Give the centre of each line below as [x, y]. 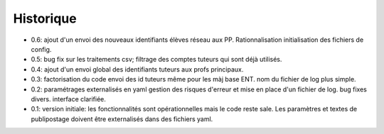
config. [41, 49]
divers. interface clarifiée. [69, 99]
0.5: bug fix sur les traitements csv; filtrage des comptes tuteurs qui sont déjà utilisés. [156, 60]
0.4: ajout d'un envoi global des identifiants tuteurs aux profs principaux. [137, 69]
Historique [45, 18]
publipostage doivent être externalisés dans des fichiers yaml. [122, 119]
